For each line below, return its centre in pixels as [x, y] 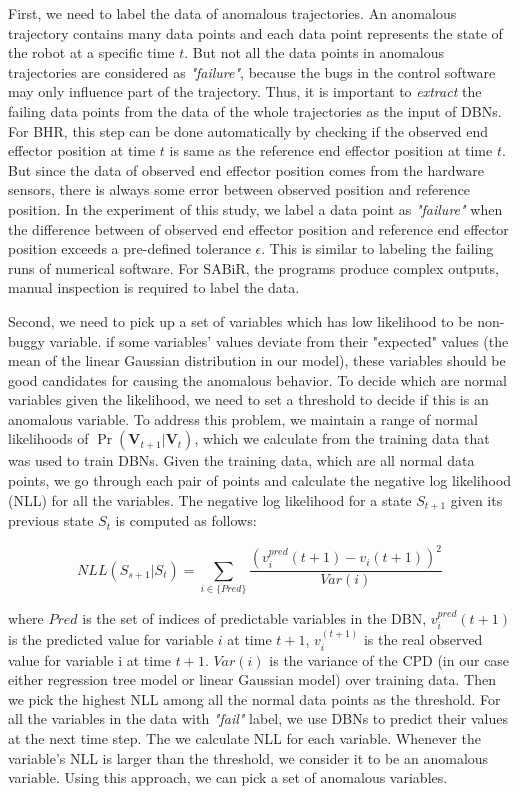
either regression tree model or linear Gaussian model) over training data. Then [252, 679]
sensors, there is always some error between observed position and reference [239, 189]
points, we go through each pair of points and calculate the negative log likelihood [260, 480]
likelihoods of [48, 438]
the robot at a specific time [91, 52]
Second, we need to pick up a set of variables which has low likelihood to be [240, 320]
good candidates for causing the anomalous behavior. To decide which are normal [257, 379]
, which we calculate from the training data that [342, 438]
